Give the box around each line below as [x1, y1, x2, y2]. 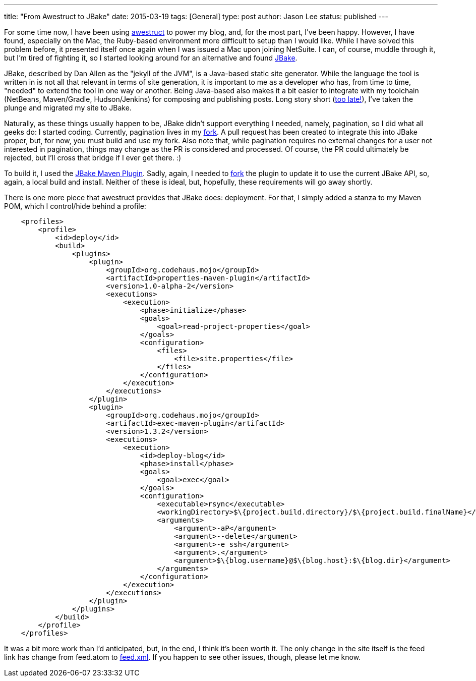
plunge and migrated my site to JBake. [4, 103, 132, 112]
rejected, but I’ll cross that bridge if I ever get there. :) [4, 153, 182, 162]
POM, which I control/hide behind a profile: [4, 202, 146, 210]
